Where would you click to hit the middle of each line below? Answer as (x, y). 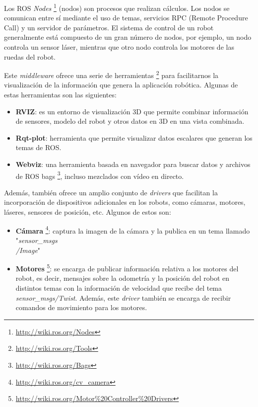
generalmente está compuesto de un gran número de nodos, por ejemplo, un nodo (128, 37)
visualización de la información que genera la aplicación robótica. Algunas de (121, 85)
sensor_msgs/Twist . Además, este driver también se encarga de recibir (123, 297)
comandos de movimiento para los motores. (81, 307)
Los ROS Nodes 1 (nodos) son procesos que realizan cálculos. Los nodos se (117, 7)
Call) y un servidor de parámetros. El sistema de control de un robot (109, 27)
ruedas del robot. (30, 56)
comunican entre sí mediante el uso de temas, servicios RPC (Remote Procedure (126, 18)
